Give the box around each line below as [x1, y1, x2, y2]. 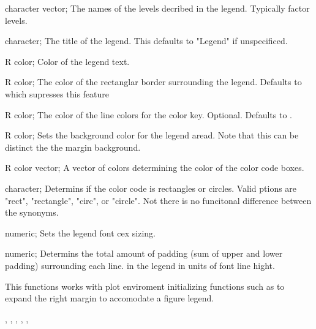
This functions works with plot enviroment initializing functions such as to [5, 279, 285, 292]
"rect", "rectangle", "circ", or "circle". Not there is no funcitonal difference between [5, 194, 312, 206]
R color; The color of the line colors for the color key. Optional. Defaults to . [5, 108, 292, 121]
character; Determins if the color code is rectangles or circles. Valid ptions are [5, 181, 297, 194]
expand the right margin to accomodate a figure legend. [5, 292, 214, 304]
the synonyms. [5, 206, 59, 219]
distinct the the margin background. [5, 140, 141, 153]
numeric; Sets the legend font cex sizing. [5, 226, 156, 239]
